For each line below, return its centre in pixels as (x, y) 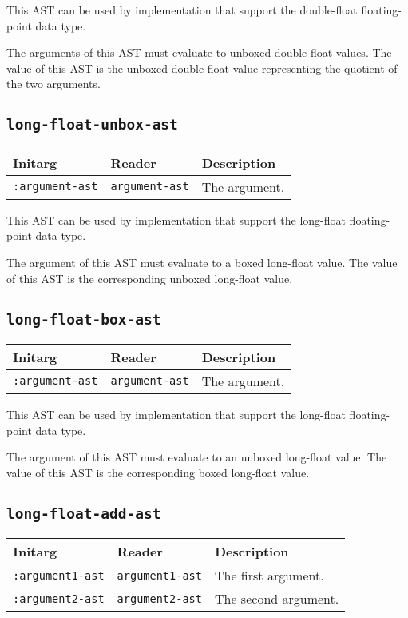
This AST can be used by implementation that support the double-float (182, 10)
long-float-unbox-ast (92, 125)
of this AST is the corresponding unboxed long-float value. (150, 278)
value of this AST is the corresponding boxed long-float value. (158, 472)
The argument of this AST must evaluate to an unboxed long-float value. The (197, 457)
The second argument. (277, 599)
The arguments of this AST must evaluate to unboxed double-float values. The (199, 52)
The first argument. (269, 576)
